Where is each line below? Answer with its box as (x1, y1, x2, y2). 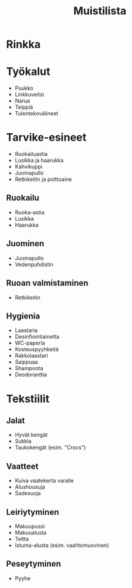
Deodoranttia (14, 371, 48, 379)
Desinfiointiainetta (14, 333, 59, 340)
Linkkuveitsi (14, 91, 45, 98)
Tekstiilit (6, 392, 49, 405)
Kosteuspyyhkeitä (14, 346, 59, 353)
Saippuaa (14, 358, 39, 365)
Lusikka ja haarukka (14, 157, 64, 164)
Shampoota (14, 365, 43, 372)
